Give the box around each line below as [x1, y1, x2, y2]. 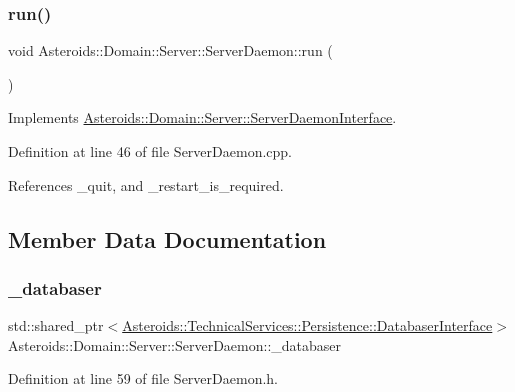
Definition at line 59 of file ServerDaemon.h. [8, 368, 278, 389]
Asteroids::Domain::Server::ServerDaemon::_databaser [8, 334, 342, 355]
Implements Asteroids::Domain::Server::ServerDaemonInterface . [8, 107, 397, 128]
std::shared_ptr [8, 315, 104, 336]
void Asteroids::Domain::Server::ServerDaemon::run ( [8, 40, 333, 61]
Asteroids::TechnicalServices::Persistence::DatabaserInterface [122, 315, 493, 336]
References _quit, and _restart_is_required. [8, 174, 284, 195]
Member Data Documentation [8, 223, 327, 254]
